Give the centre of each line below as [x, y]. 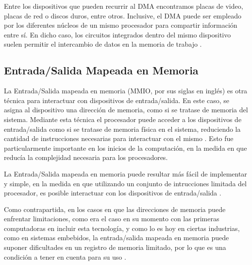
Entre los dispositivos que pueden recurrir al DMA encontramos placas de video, [124, 6]
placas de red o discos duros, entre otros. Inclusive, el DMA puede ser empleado [123, 15]
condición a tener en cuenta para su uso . [65, 256]
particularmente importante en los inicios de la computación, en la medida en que [126, 148]
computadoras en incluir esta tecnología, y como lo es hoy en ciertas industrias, [122, 228]
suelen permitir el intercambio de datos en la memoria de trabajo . [103, 44]
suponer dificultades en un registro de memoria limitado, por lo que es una [115, 247]
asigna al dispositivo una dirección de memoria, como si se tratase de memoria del [126, 110]
